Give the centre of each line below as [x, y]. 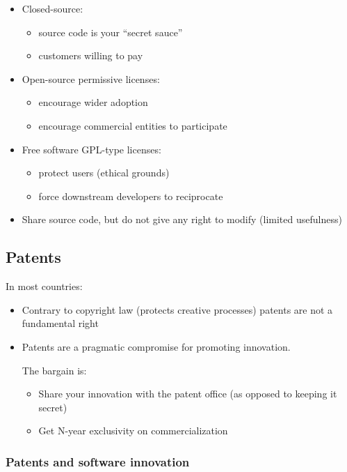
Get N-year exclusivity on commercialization [133, 431]
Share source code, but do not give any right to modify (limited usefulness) [182, 219]
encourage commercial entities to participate [133, 125]
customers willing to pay [91, 55]
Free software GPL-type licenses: [91, 149]
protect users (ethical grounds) [104, 173]
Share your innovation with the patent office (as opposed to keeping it [188, 394]
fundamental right [60, 323]
